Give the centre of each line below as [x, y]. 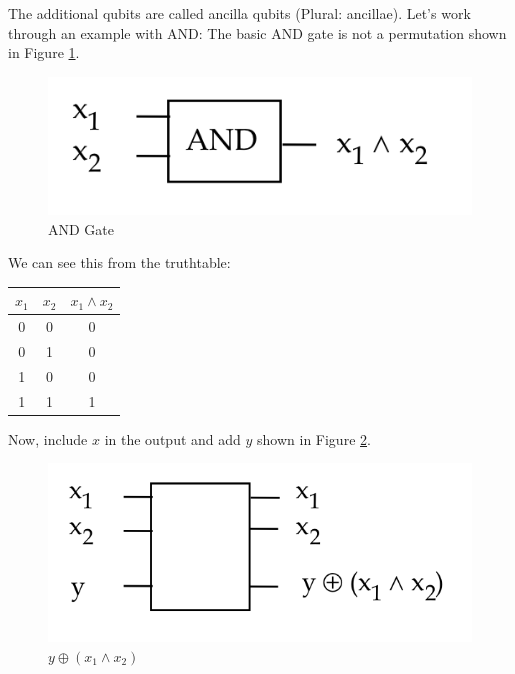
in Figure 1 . [44, 52]
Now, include [48, 438]
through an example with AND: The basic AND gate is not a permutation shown [257, 32]
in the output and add [172, 438]
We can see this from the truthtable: [119, 262]
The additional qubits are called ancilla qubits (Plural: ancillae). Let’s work [239, 13]
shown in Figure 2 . [314, 438]
